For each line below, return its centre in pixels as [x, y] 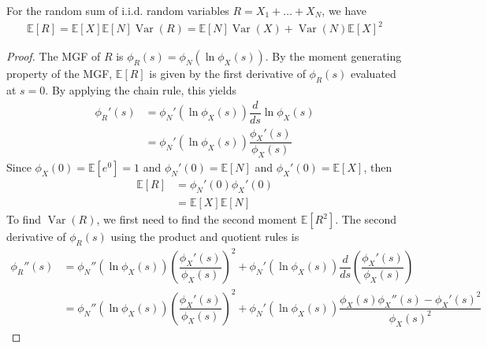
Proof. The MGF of [54, 56]
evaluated [373, 74]
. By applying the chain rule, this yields [141, 89]
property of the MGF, [59, 74]
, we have [344, 10]
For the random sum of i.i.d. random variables [118, 10]
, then [378, 167]
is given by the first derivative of [227, 74]
